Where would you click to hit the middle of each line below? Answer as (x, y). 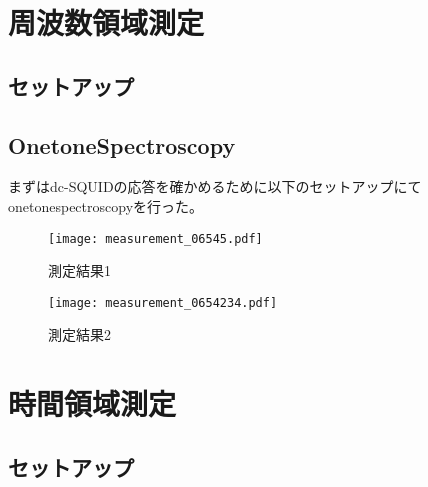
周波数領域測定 (106, 22)
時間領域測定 (92, 403)
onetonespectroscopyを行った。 (106, 205)
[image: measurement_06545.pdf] (155, 238)
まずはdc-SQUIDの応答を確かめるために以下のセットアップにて (215, 186)
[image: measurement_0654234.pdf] (163, 302)
